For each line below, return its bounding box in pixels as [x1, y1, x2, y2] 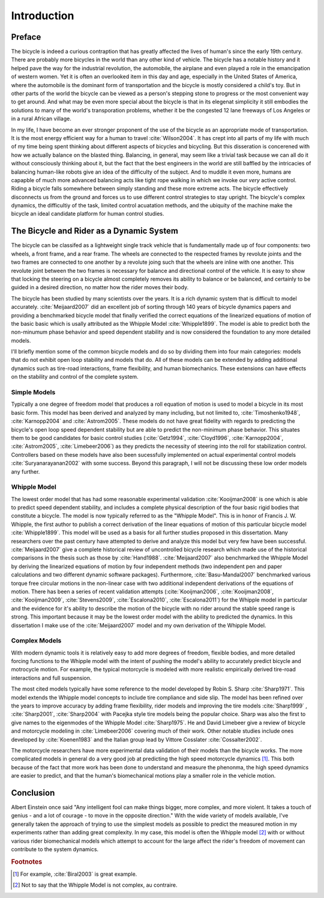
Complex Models [11, 637, 62, 645]
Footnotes [11, 857, 43, 866]
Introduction [11, 9, 74, 22]
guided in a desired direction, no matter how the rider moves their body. [11, 284, 189, 291]
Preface [11, 32, 41, 42]
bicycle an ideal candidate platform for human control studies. [11, 210, 164, 218]
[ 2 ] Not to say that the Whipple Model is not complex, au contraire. [13, 881, 178, 889]
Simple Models [11, 388, 56, 397]
